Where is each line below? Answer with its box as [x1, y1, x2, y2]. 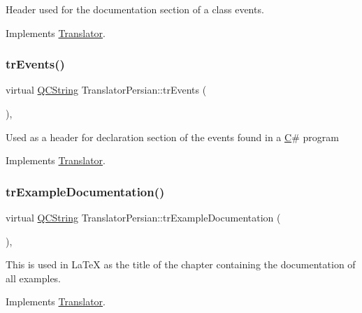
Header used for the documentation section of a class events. [6, 2, 264, 16]
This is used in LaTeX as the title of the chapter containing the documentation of [6, 257, 356, 272]
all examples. [6, 270, 61, 285]
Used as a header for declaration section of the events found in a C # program [6, 129, 339, 144]
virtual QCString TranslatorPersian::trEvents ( [6, 82, 207, 97]
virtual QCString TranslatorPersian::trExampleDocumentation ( [6, 210, 281, 224]
